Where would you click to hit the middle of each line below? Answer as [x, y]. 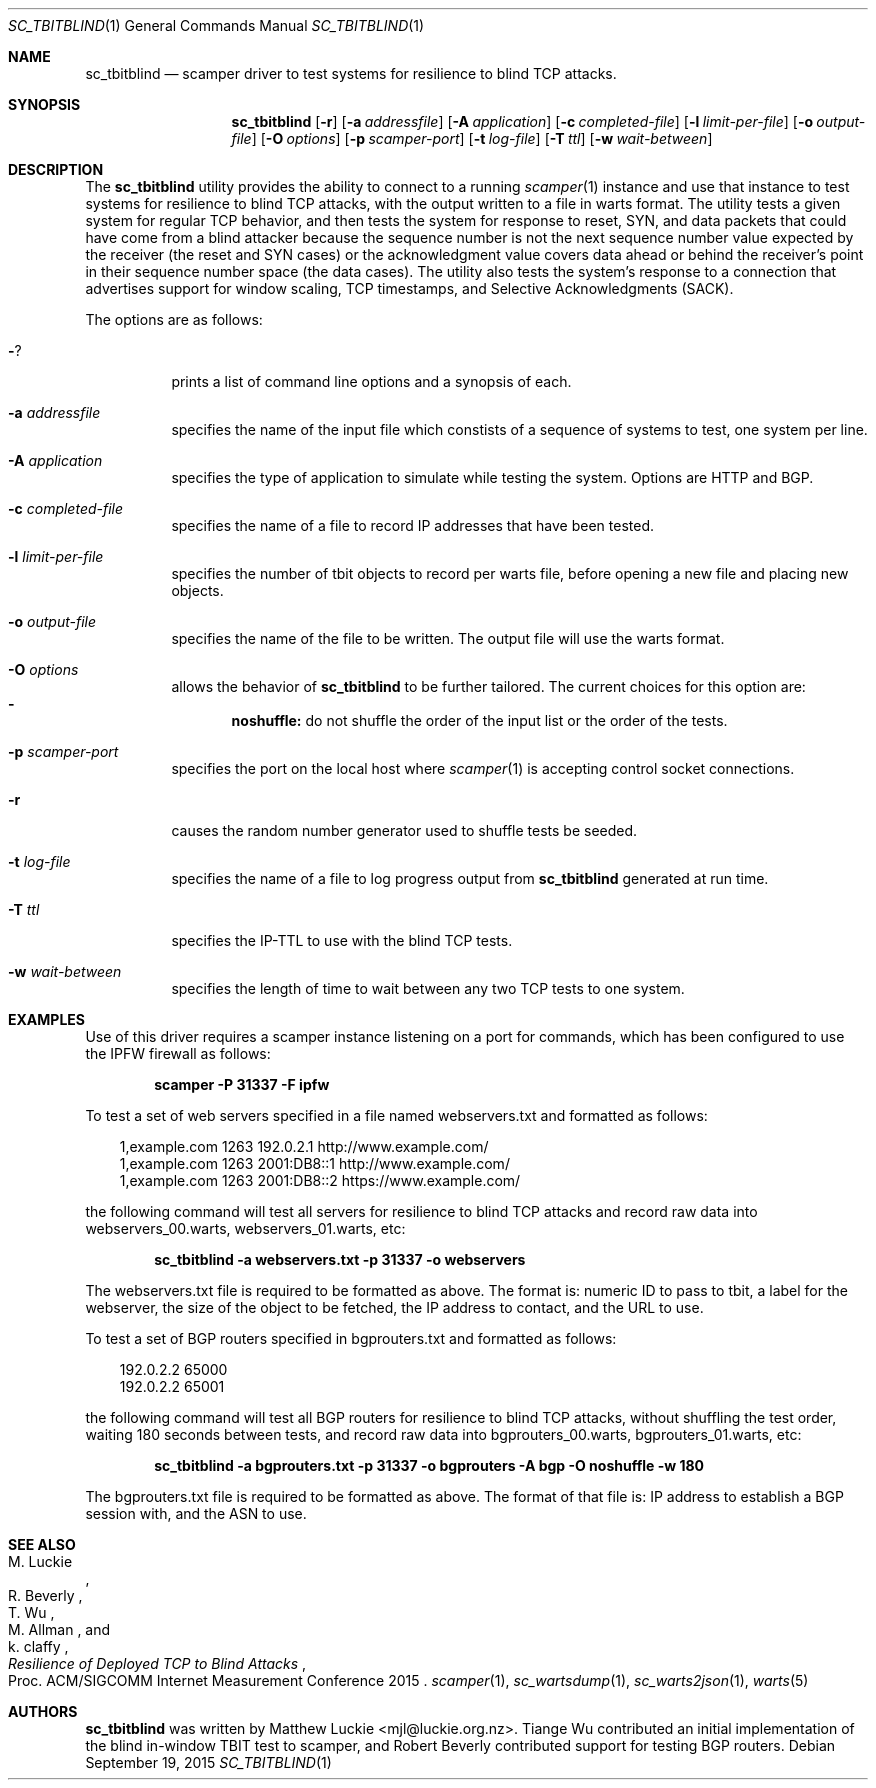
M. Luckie [40, 1561]
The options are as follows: [174, 319]
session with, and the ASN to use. [196, 1513]
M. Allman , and [59, 1629]
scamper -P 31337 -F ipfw [242, 1084]
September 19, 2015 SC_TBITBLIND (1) [208, 1762]
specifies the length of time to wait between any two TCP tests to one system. [428, 988]
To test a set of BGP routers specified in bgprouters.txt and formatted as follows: [351, 1338]
